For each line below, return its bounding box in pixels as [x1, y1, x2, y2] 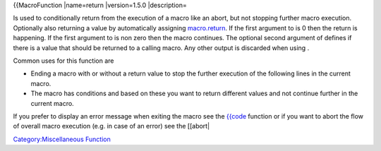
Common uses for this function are [13, 56, 114, 65]
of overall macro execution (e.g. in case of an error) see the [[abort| [13, 122, 210, 131]
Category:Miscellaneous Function [13, 135, 111, 143]
